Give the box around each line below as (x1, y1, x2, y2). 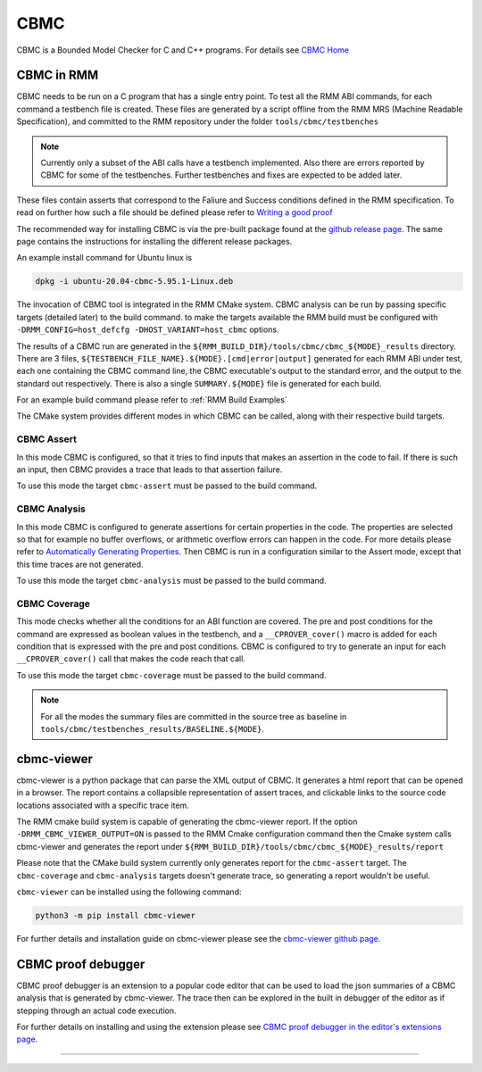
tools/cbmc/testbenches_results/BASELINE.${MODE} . (40, 723, 265, 734)
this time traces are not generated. (16, 559, 144, 569)
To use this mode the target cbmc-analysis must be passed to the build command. (16, 576, 327, 586)
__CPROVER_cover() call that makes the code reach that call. (16, 653, 245, 664)
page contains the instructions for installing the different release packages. (16, 236, 293, 246)
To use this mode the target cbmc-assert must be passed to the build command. (16, 480, 318, 491)
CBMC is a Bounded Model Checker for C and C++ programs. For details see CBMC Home (16, 45, 350, 55)
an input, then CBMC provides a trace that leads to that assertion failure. (16, 464, 283, 475)
